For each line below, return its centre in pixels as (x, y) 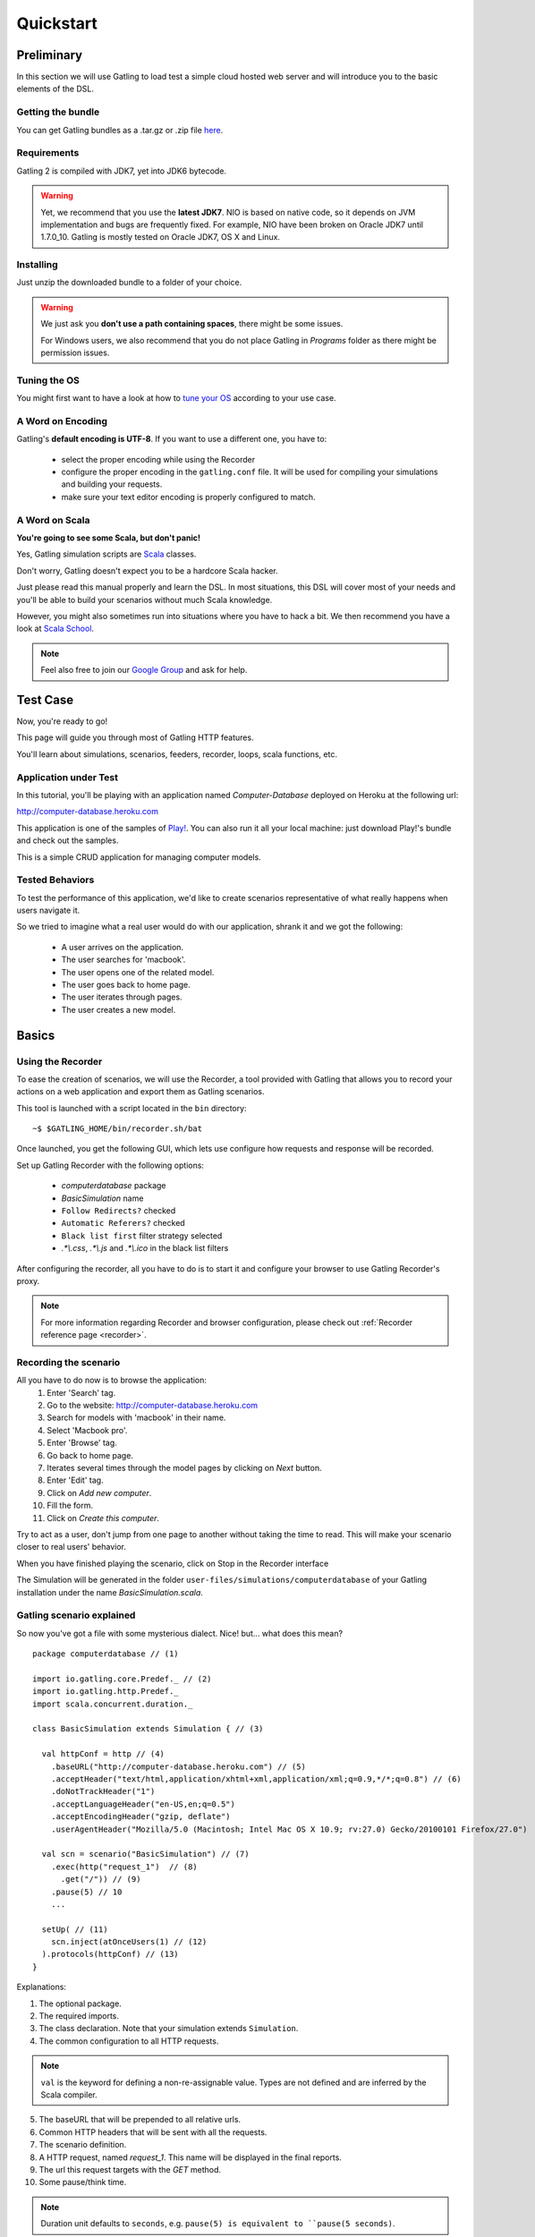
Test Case (45, 699)
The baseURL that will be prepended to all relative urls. (140, 2120)
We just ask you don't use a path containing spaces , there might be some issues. (192, 324)
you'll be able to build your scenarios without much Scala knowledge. (144, 600)
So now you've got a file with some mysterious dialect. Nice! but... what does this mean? (180, 1633)
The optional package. (81, 2003)
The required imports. (79, 2016)
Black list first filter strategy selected (142, 1236)
